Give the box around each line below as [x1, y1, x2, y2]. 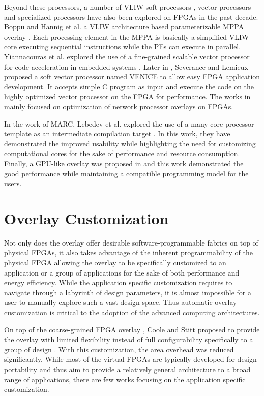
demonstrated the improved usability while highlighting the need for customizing [4, 138, 256, 148]
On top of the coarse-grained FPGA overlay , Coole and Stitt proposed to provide [4, 324, 260, 334]
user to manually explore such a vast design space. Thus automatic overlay [4, 297, 237, 308]
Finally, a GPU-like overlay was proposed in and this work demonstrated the [4, 158, 244, 168]
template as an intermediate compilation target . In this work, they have [4, 128, 230, 139]
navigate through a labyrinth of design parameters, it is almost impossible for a [4, 287, 252, 297]
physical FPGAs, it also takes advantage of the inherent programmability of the [4, 247, 253, 258]
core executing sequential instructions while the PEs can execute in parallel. [4, 41, 241, 52]
